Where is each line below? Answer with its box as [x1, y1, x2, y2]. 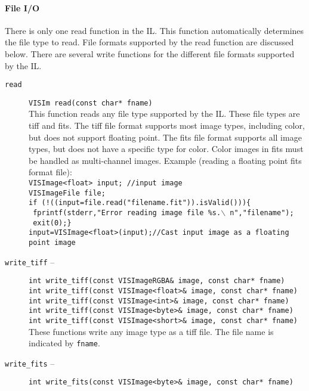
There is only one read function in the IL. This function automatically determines [5, 24, 304, 36]
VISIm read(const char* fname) [29, 98, 153, 107]
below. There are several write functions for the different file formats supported [5, 47, 295, 60]
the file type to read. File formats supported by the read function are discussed [5, 36, 294, 48]
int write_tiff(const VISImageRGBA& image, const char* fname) [29, 277, 285, 286]
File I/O [5, 1, 40, 14]
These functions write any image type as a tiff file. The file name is [29, 325, 274, 337]
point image [29, 238, 76, 247]
